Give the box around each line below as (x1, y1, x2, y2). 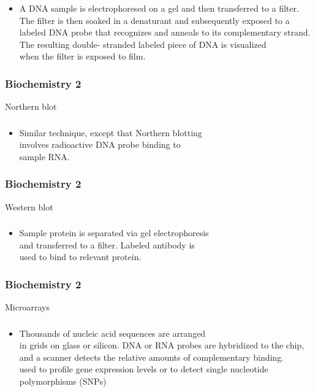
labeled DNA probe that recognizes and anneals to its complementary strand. (19, 26, 311, 39)
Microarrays (5, 301, 50, 313)
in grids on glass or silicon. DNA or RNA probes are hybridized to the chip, (19, 339, 304, 352)
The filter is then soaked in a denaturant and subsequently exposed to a (19, 13, 290, 26)
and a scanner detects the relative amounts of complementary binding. (19, 350, 284, 363)
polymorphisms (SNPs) (19, 375, 107, 388)
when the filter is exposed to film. (19, 50, 146, 63)
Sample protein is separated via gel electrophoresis (19, 226, 209, 239)
